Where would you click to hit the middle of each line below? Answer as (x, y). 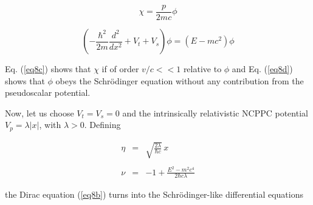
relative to (202, 69)
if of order (120, 69)
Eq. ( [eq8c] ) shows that (48, 69)
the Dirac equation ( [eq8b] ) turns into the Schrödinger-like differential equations (154, 194)
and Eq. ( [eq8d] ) (262, 69)
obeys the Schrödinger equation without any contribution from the (180, 80)
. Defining (102, 125)
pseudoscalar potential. (48, 92)
